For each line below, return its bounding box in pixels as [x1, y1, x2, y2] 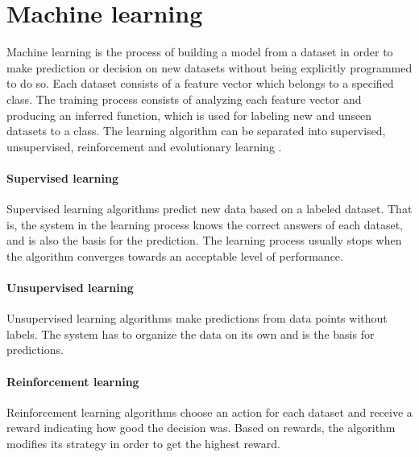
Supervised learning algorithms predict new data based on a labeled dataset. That [6, 200, 413, 217]
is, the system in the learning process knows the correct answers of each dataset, [6, 216, 403, 233]
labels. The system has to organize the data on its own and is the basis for [6, 325, 375, 342]
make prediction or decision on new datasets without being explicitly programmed [6, 59, 413, 76]
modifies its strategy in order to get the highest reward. [6, 435, 280, 452]
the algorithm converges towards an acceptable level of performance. [6, 247, 343, 264]
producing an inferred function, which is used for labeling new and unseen [6, 106, 372, 123]
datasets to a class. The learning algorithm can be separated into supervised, [6, 122, 386, 139]
